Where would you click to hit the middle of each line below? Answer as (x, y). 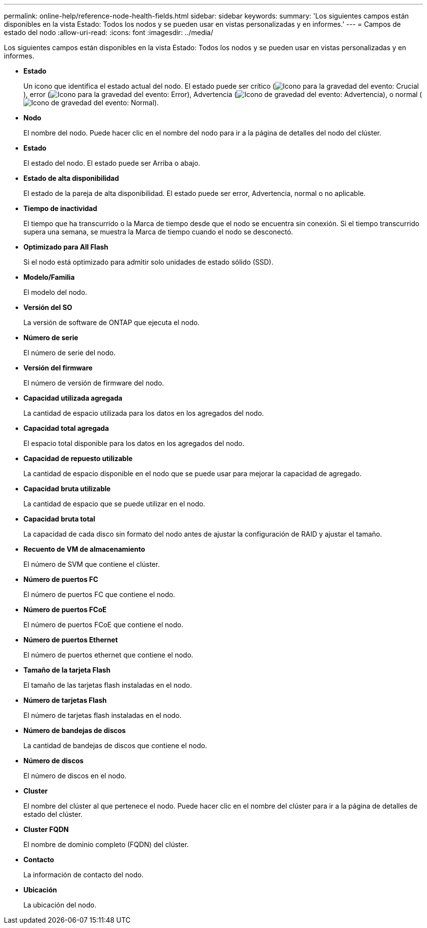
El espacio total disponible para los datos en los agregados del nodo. (134, 443)
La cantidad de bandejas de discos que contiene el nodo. (115, 745)
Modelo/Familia (49, 277)
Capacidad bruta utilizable (67, 489)
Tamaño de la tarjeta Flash (67, 670)
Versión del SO (48, 307)
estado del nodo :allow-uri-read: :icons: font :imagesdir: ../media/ (109, 32)
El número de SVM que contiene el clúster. (92, 564)
